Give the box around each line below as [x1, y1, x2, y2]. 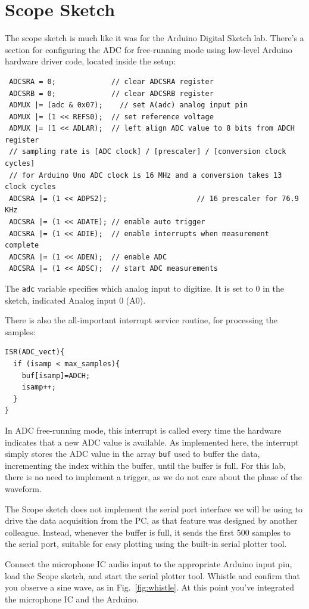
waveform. [5, 483, 42, 495]
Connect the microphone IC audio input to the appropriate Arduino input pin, [5, 558, 292, 570]
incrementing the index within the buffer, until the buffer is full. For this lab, [5, 459, 286, 471]
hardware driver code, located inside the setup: [5, 55, 176, 67]
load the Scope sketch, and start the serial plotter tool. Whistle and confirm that [5, 569, 300, 582]
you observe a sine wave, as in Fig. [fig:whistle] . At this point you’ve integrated [5, 581, 295, 593]
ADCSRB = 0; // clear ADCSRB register [9, 89, 214, 98]
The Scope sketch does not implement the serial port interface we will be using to [5, 502, 303, 515]
